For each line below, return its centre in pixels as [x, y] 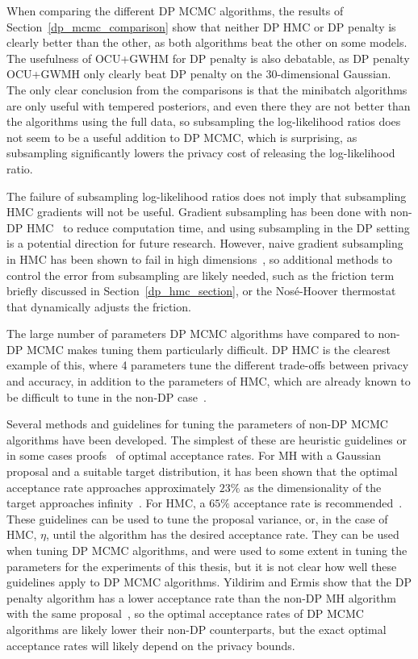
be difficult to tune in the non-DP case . [107, 396]
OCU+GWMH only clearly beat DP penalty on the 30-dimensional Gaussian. [199, 74]
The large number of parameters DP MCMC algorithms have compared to [190, 334]
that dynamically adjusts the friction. [99, 306]
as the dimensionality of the [313, 487]
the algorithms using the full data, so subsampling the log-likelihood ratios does [204, 121]
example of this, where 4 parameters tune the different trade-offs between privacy [208, 365]
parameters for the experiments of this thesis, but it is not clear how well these [202, 566]
